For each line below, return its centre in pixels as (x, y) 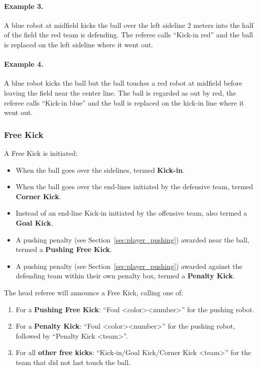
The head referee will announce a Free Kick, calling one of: (94, 292)
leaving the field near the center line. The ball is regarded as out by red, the (120, 92)
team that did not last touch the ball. (73, 362)
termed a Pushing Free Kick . (64, 249)
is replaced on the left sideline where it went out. (79, 44)
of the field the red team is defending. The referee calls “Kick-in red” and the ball (129, 35)
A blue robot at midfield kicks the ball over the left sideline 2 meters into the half (129, 25)
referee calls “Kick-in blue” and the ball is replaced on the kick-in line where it (124, 102)
